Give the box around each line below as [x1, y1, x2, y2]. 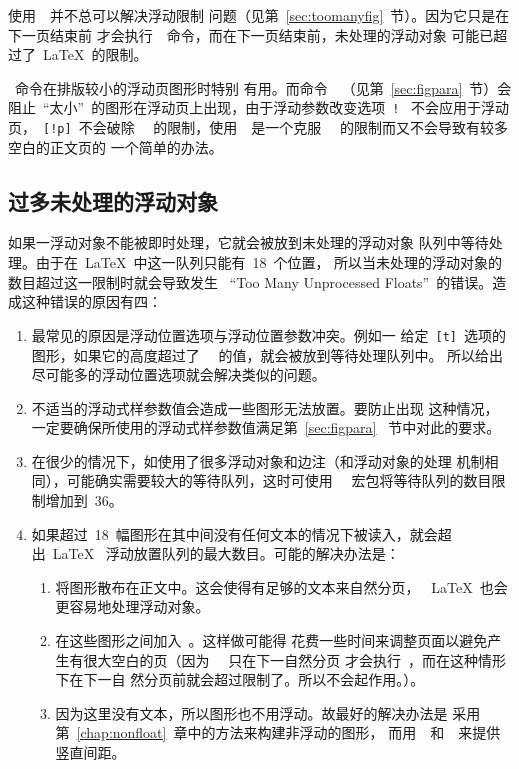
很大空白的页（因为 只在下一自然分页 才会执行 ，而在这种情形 [83, 649, 506, 670]
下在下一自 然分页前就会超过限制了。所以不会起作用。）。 [55, 669, 425, 690]
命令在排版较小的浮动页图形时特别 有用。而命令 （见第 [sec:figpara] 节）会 [14, 77, 512, 98]
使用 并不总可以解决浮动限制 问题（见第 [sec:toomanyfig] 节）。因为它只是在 [8, 5, 510, 25]
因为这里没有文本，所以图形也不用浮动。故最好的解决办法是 [55, 702, 448, 723]
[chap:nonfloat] [76, 722, 167, 743]
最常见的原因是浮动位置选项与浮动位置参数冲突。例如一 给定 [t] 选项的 [31, 324, 506, 345]
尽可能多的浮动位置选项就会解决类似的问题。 [31, 364, 326, 385]
